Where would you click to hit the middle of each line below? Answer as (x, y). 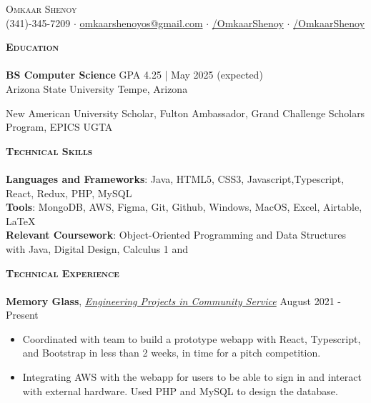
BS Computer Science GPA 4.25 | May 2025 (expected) (134, 75)
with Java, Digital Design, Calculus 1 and (97, 248)
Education (33, 47)
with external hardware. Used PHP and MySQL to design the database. (180, 390)
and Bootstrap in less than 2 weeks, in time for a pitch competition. (172, 353)
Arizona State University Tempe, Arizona (97, 88)
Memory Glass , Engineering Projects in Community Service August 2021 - (174, 300)
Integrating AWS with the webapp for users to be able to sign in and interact (192, 377)
